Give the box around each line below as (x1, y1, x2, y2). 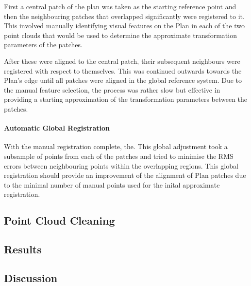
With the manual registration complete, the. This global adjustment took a (4, 141, 228, 152)
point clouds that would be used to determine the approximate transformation (4, 30, 237, 40)
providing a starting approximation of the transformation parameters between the (4, 94, 248, 104)
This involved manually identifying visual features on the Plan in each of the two (4, 20, 245, 31)
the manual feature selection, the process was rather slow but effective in (4, 84, 220, 95)
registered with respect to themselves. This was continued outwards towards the (4, 65, 242, 76)
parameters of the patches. (4, 39, 83, 50)
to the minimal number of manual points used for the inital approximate (4, 179, 220, 190)
